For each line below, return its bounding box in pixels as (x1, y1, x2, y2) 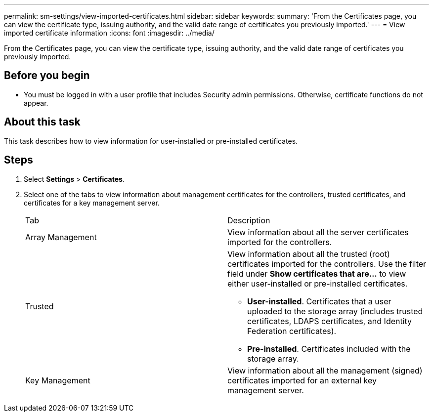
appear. (24, 98, 48, 107)
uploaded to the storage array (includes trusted (247, 306, 423, 316)
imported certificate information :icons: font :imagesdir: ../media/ (4, 29, 215, 37)
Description (227, 215, 270, 225)
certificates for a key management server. (24, 198, 160, 207)
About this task (4, 116, 81, 128)
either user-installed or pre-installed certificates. (227, 278, 408, 289)
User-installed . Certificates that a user (247, 296, 391, 306)
